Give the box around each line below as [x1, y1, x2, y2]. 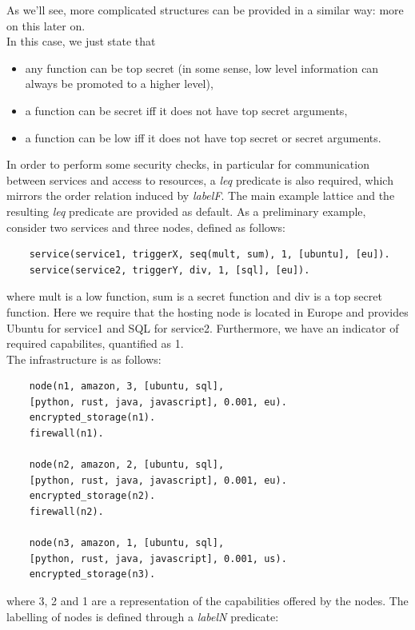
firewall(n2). [29, 506, 104, 518]
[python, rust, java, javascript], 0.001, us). [29, 552, 287, 564]
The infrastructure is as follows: [6, 350, 162, 367]
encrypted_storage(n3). [29, 568, 156, 580]
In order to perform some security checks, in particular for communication [6, 156, 369, 173]
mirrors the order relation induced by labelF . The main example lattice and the [6, 187, 395, 204]
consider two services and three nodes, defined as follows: [6, 218, 285, 235]
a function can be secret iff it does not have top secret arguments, [25, 102, 348, 118]
